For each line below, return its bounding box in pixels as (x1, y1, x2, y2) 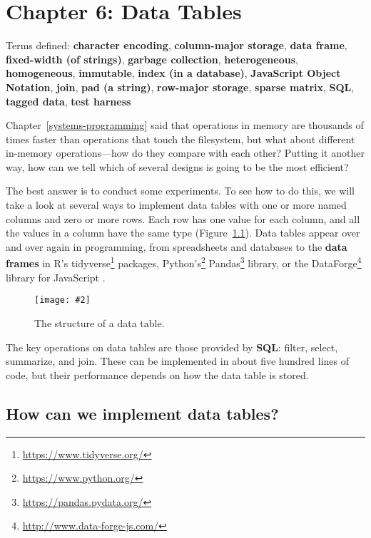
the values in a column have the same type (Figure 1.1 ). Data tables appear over (6, 225, 360, 240)
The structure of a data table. (34, 315, 165, 330)
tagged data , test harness (6, 93, 131, 108)
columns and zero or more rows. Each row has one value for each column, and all (6, 211, 360, 226)
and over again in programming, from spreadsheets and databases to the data (6, 239, 347, 254)
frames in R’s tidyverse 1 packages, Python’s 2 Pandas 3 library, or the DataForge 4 (6, 254, 362, 271)
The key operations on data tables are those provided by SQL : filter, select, (6, 339, 338, 354)
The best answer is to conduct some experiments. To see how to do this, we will (6, 183, 355, 198)
